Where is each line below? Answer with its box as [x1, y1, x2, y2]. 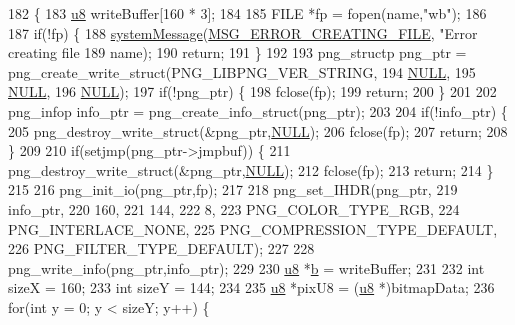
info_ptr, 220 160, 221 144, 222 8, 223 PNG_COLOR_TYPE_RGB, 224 [8, 198, 460, 219]
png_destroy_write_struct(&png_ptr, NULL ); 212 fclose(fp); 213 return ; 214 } [8, 159, 494, 180]
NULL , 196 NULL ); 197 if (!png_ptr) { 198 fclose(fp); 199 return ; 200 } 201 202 [8, 81, 497, 102]
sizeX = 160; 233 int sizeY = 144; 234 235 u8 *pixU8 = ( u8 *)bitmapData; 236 [8, 277, 495, 298]
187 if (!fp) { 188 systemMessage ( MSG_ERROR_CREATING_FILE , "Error [8, 22, 478, 43]
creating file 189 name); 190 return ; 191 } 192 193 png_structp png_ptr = [8, 42, 467, 63]
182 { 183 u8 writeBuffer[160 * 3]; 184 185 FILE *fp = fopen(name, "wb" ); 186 [8, 3, 487, 23]
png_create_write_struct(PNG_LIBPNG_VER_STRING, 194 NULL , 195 [8, 61, 476, 82]
